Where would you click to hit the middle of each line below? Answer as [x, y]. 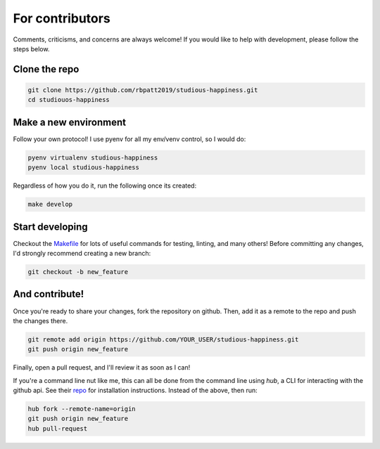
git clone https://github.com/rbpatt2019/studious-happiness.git [143, 90]
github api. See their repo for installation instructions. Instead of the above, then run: [135, 391]
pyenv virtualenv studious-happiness [93, 157]
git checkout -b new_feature [78, 272]
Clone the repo [46, 69]
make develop [50, 204]
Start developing [50, 227]
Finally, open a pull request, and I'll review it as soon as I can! [102, 367]
